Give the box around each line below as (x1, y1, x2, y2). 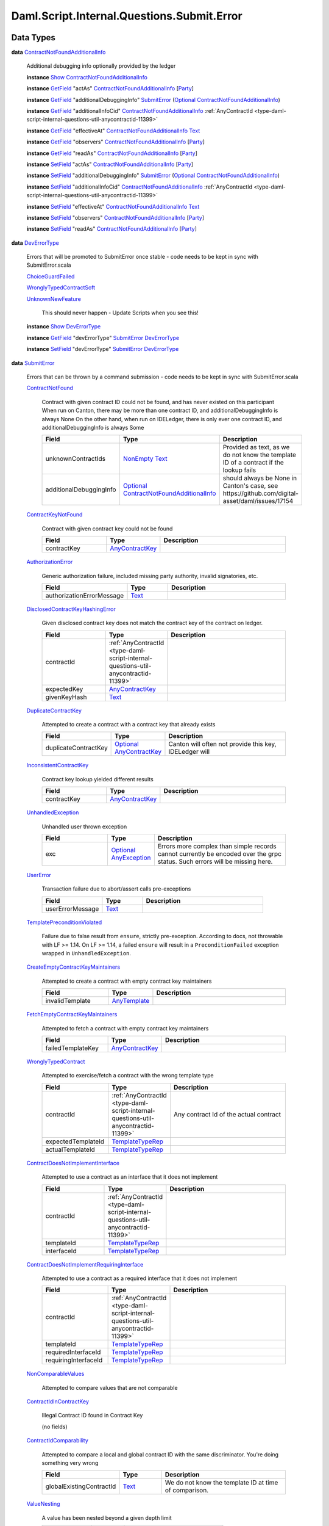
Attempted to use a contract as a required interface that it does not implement (41, 1275, 238, 1282)
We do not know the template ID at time (164, 1478, 278, 1487)
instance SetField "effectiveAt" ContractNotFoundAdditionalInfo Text (26, 203, 200, 210)
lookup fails (222, 466, 256, 474)
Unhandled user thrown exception (41, 823, 127, 830)
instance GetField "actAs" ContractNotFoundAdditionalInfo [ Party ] (26, 85, 194, 92)
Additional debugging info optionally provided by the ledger (26, 62, 176, 70)
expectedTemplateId (45, 1137, 105, 1146)
